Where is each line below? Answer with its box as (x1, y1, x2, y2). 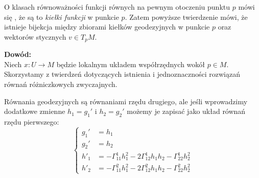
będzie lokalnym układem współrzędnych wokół (56, 58, 205, 69)
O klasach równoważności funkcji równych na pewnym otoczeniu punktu (4, 2, 230, 12)
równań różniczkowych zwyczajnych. (4, 79, 117, 90)
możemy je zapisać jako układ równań (127, 106, 246, 116)
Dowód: (4, 49, 32, 60)
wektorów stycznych (4, 31, 66, 42)
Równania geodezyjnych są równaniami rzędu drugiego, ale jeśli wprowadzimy (4, 96, 248, 106)
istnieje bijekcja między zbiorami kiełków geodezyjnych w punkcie (4, 21, 210, 32)
